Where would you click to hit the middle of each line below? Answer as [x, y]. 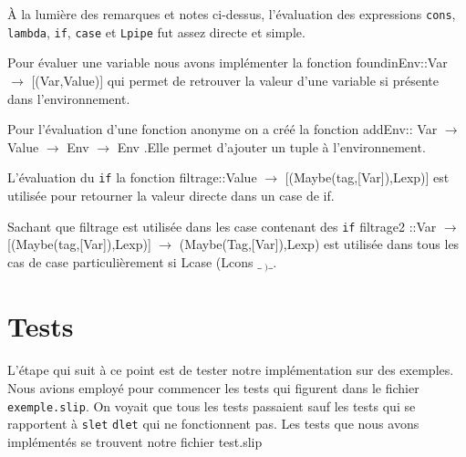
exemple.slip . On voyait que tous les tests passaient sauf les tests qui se [212, 405]
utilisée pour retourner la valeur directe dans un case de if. [171, 195]
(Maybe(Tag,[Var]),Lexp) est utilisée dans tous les [319, 244]
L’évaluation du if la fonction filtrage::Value [132, 177]
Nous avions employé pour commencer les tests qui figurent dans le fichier [213, 387]
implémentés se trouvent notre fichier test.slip [135, 441]
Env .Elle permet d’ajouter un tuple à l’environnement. [271, 146]
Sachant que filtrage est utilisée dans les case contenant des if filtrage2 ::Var [222, 226]
